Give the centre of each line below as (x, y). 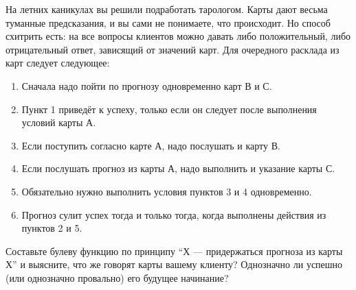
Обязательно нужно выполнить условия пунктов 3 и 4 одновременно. (167, 191)
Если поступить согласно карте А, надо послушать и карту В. (151, 145)
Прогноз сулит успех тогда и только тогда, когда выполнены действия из (174, 214)
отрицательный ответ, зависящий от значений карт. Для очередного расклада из (173, 49)
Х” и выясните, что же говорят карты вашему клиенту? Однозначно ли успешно (174, 264)
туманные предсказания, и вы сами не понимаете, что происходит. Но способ (168, 22)
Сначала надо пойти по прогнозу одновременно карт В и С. (147, 85)
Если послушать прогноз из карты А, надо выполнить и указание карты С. (178, 168)
